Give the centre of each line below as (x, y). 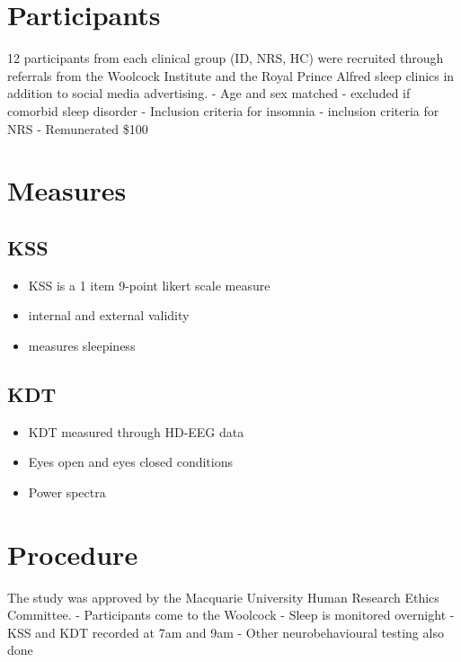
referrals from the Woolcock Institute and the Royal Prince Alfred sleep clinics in (231, 75)
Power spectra (67, 492)
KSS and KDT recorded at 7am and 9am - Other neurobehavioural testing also (226, 632)
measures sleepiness (82, 345)
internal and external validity (109, 315)
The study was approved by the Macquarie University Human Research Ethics (223, 597)
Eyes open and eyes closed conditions (131, 462)
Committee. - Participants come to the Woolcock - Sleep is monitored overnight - (231, 615)
